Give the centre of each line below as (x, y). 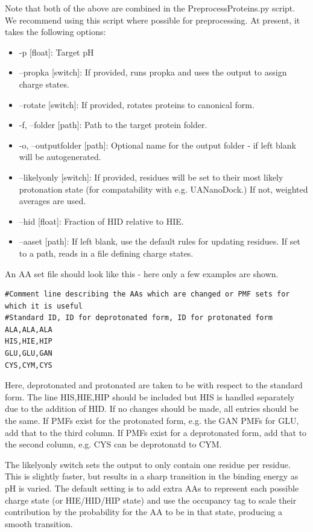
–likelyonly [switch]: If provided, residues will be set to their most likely (151, 177)
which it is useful (44, 306)
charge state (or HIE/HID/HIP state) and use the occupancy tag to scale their (151, 500)
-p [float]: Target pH (56, 52)
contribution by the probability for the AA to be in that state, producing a (144, 512)
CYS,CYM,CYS (29, 365)
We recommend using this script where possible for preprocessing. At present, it (153, 20)
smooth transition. (39, 523)
